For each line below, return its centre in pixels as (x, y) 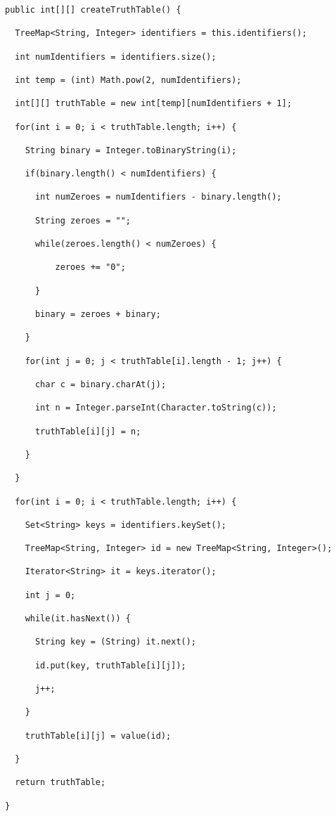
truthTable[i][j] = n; (88, 431)
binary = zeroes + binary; (98, 315)
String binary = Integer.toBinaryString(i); (131, 150)
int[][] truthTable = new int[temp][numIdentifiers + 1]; (154, 104)
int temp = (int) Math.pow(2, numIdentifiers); (128, 80)
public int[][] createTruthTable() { (93, 9)
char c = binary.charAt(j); (101, 384)
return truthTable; (60, 783)
